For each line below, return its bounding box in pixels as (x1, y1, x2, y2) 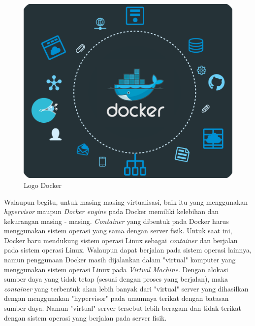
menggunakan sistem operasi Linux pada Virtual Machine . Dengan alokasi (4, 264, 228, 274)
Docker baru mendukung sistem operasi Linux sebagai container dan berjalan (4, 235, 238, 245)
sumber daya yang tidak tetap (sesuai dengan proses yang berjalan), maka (4, 274, 228, 284)
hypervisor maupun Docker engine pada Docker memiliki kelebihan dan (4, 206, 219, 217)
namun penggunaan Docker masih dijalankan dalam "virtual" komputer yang (4, 254, 236, 265)
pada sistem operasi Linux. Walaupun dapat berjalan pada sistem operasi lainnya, (4, 245, 252, 255)
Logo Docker (24, 180, 62, 190)
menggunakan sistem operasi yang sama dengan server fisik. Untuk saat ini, (4, 225, 232, 236)
